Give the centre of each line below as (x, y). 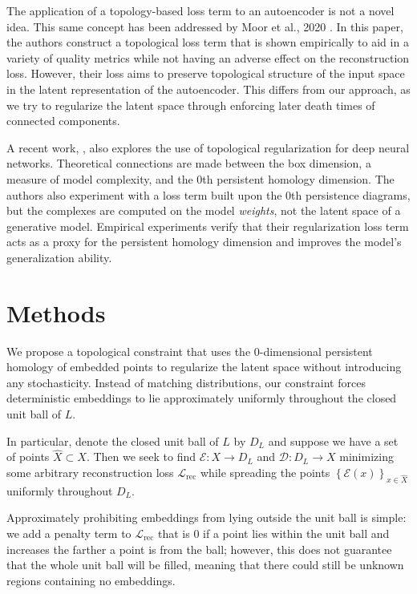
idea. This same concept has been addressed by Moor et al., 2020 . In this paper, (205, 26)
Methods (56, 312)
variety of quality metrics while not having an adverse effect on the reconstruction (208, 57)
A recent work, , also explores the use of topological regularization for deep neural (208, 147)
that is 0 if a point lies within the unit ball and (274, 533)
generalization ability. (59, 257)
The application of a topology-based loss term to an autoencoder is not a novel (200, 10)
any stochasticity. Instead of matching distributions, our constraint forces (186, 382)
